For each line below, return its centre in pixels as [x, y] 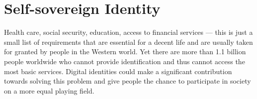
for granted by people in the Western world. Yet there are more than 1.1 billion [125, 51]
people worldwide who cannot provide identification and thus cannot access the [125, 61]
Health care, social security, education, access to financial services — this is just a [128, 32]
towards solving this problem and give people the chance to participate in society [128, 81]
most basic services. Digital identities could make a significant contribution [118, 71]
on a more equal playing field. [49, 90]
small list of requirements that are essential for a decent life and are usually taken [128, 42]
